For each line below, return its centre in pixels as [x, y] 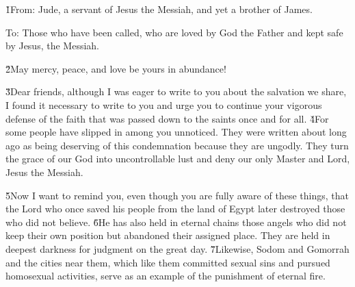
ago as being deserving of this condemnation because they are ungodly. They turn [177, 145]
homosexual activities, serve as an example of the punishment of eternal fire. [166, 276]
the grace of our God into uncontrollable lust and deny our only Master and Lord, [178, 159]
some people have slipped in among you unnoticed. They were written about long [176, 132]
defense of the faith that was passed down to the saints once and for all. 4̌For [167, 118]
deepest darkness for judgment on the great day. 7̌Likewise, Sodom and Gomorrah [177, 248]
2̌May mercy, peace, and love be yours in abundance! [116, 68]
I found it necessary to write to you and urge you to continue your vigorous [164, 104]
